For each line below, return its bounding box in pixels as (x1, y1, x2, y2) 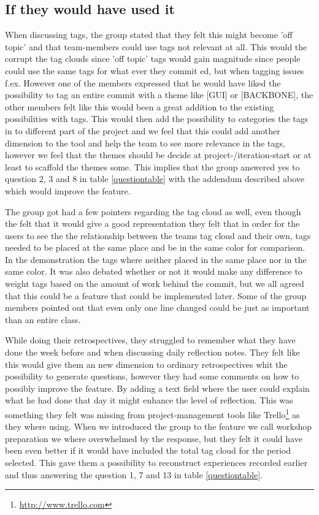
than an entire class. (5, 313, 81, 326)
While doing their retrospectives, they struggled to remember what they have (5, 334, 296, 346)
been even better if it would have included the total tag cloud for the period (5, 444, 291, 457)
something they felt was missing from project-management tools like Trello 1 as (5, 406, 300, 421)
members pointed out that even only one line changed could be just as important (5, 301, 310, 314)
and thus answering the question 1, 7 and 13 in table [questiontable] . (5, 468, 263, 481)
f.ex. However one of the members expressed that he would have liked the (5, 76, 281, 89)
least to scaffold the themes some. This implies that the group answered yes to (5, 160, 300, 173)
